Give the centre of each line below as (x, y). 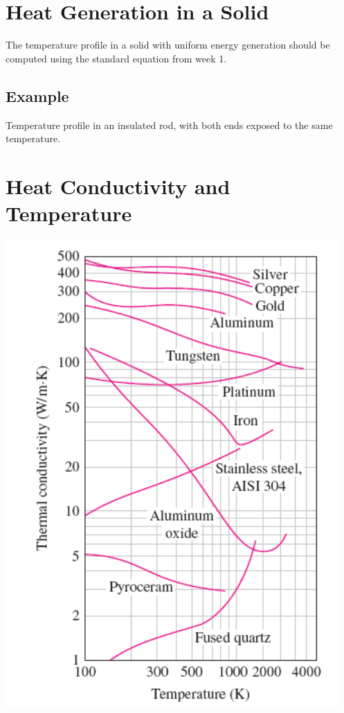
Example (37, 95)
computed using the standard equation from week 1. (116, 58)
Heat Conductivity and (118, 186)
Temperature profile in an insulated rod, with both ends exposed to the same (169, 124)
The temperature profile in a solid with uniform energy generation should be (168, 45)
